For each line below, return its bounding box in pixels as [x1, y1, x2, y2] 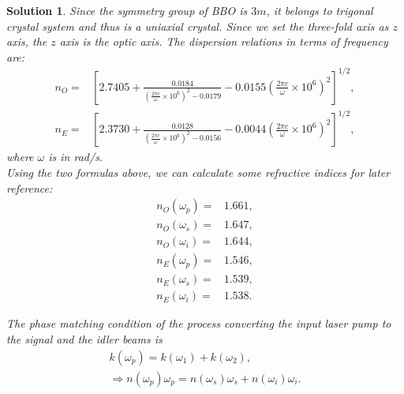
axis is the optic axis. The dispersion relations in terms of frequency [59, 33, 388, 50]
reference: [6, 179, 53, 196]
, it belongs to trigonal [266, 2, 373, 18]
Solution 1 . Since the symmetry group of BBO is [6, 2, 248, 18]
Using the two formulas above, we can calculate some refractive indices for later [6, 164, 391, 181]
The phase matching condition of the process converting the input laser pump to [6, 315, 391, 332]
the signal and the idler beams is [6, 331, 163, 347]
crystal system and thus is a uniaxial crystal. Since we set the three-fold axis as [6, 17, 389, 34]
